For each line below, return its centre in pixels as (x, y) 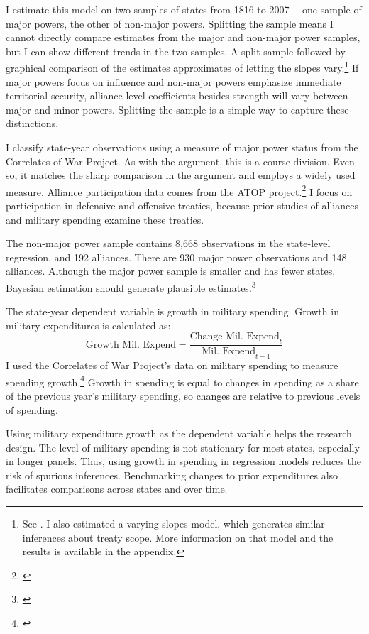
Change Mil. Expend (235, 337)
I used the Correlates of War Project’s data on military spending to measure (172, 365)
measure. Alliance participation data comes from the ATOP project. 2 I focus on (179, 190)
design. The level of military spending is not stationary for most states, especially (183, 447)
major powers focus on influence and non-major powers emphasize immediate (174, 81)
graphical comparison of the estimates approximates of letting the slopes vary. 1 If (182, 67)
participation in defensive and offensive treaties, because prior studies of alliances (182, 206)
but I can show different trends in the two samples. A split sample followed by (176, 51)
